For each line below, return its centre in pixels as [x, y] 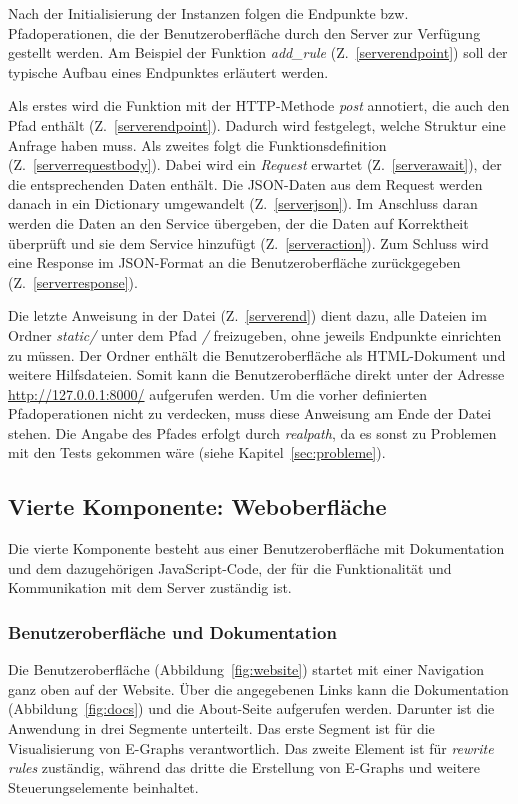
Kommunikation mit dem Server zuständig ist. [150, 587]
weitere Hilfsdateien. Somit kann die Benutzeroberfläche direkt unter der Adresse [256, 374]
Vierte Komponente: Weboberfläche [197, 506]
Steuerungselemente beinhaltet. [103, 786]
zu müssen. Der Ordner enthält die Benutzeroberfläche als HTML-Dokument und [257, 354]
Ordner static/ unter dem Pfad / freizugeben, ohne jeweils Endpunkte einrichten [255, 334]
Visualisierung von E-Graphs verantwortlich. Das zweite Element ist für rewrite [251, 747]
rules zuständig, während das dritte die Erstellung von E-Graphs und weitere [244, 767]
